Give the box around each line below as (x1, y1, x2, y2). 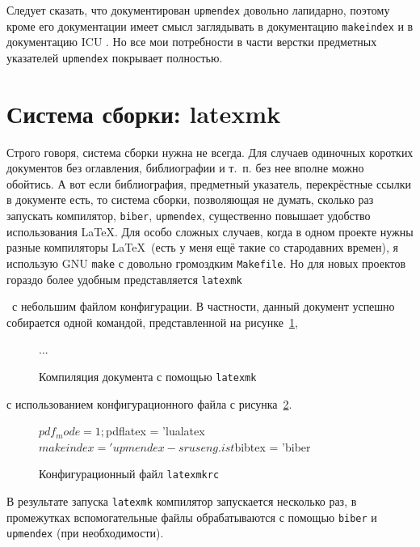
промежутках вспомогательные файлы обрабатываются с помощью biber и (6, 508, 377, 525)
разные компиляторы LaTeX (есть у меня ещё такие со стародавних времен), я (6, 239, 398, 256)
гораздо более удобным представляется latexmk (6, 270, 242, 287)
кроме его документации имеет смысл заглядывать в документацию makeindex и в (6, 17, 414, 34)
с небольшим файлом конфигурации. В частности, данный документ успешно (11, 298, 395, 315)
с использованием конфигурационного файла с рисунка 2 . (6, 395, 292, 412)
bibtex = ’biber (234, 438, 311, 455)
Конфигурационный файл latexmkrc (39, 465, 220, 482)
